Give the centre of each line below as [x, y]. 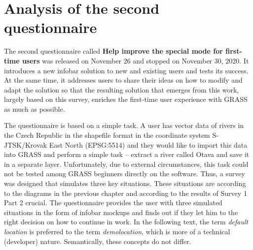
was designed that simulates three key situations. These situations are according [125, 183]
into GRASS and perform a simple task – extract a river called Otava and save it [127, 154]
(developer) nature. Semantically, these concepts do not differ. [98, 241]
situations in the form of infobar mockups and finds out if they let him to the [121, 212]
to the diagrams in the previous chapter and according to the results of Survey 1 [126, 193]
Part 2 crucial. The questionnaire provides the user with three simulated [113, 203]
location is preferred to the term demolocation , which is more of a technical [117, 231]
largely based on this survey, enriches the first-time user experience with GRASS [126, 99]
